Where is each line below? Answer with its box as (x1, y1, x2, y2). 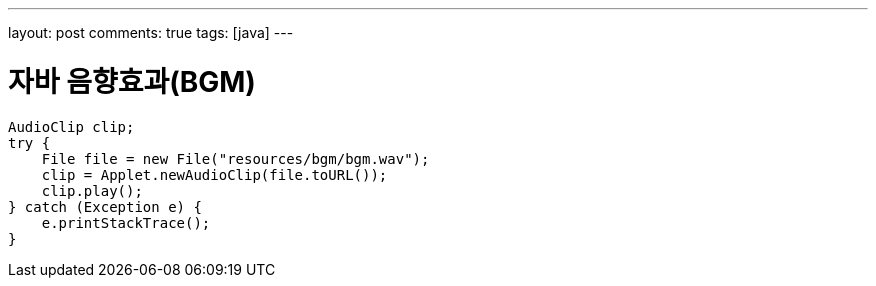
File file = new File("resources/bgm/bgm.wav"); (41, 150, 430, 167)
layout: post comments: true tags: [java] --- (8, 24, 294, 41)
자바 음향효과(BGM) (8, 64, 256, 99)
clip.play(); (41, 182, 143, 199)
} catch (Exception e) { (8, 198, 202, 215)
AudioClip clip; (8, 118, 135, 135)
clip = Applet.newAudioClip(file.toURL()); (41, 166, 388, 183)
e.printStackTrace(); (41, 214, 211, 231)
